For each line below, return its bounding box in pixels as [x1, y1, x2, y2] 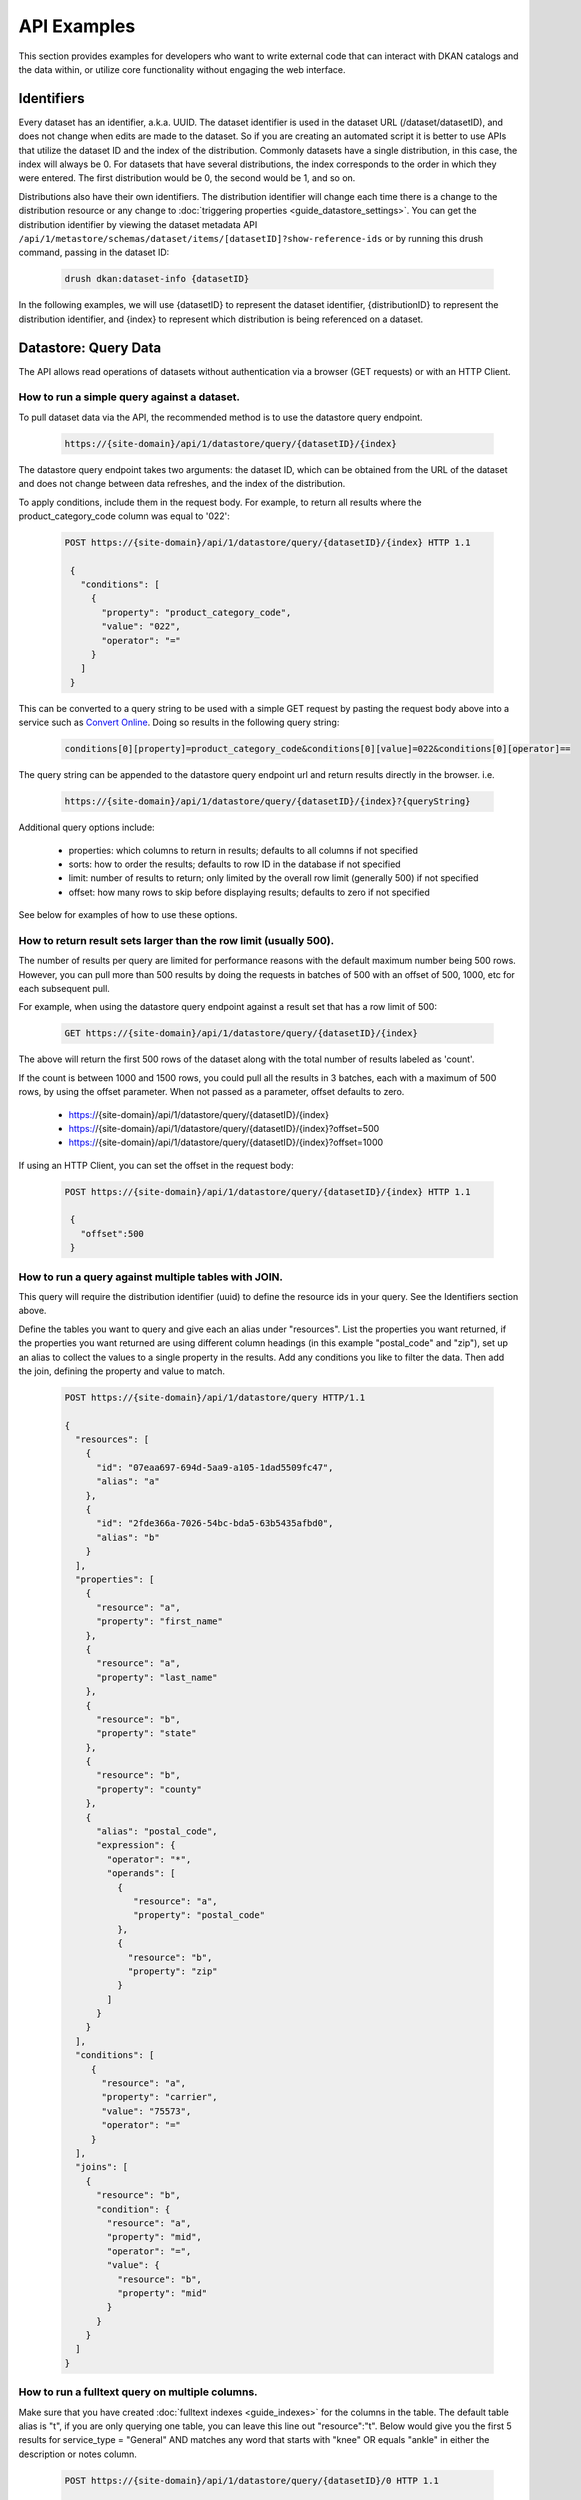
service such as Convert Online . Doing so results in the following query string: [18, 716, 340, 729]
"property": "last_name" [96, 1671, 219, 1683]
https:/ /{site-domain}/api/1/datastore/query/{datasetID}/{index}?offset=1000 [68, 1136, 384, 1149]
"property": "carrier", [101, 2091, 219, 2103]
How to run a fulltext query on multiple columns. [18, 2385, 259, 2399]
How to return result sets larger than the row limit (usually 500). [18, 933, 335, 947]
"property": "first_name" [96, 1616, 224, 1627]
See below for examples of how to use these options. [18, 909, 238, 921]
